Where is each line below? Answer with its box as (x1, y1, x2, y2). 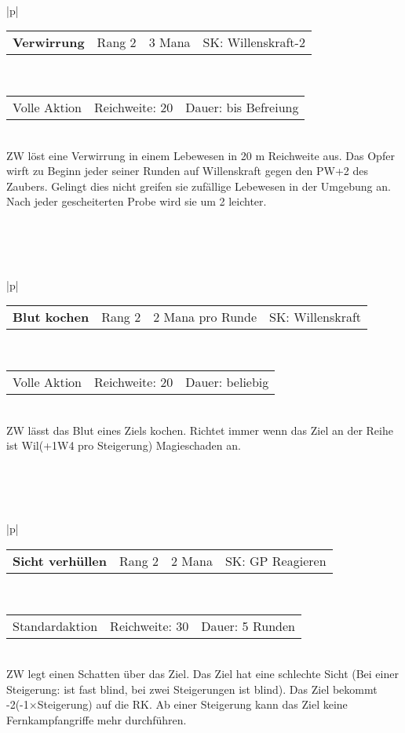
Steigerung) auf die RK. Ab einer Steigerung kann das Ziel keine (37, 696, 348, 713)
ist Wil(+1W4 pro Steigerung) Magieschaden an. (6, 437, 241, 454)
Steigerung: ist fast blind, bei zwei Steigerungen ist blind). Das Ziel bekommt (6, 680, 378, 697)
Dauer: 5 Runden (201, 616, 295, 635)
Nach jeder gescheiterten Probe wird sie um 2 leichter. (6, 193, 267, 210)
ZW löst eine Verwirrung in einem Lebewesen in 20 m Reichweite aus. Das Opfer (6, 147, 395, 163)
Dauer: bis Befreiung (185, 97, 299, 116)
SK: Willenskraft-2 (202, 33, 305, 52)
